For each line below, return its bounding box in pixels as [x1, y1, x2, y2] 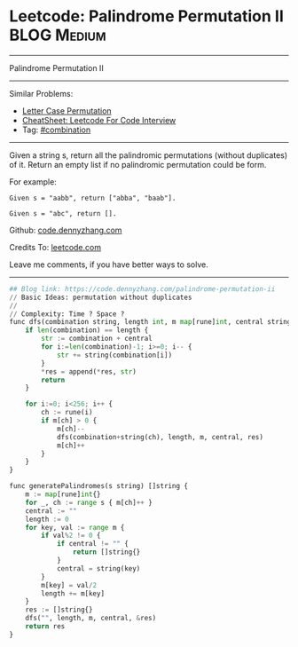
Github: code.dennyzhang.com [9, 225, 122, 235]
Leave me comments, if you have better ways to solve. [9, 259, 208, 270]
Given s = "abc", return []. [9, 209, 117, 218]
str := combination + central [41, 335, 153, 343]
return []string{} [72, 548, 141, 556]
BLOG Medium [9, 25, 106, 45]
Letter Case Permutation [21, 105, 113, 116]
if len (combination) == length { [25, 326, 149, 335]
